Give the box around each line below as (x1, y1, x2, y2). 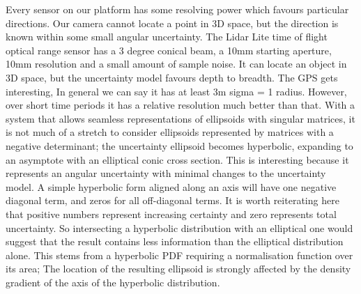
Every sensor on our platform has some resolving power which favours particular (6, 2, 349, 16)
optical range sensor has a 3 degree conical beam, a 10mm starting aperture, (6, 42, 332, 57)
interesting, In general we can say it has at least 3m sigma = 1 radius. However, (6, 84, 347, 98)
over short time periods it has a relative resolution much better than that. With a (6, 98, 355, 112)
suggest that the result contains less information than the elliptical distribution (6, 234, 344, 249)
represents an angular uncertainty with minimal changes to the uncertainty (6, 166, 326, 180)
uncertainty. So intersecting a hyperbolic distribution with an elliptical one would (6, 220, 353, 235)
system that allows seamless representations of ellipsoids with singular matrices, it (6, 111, 355, 125)
